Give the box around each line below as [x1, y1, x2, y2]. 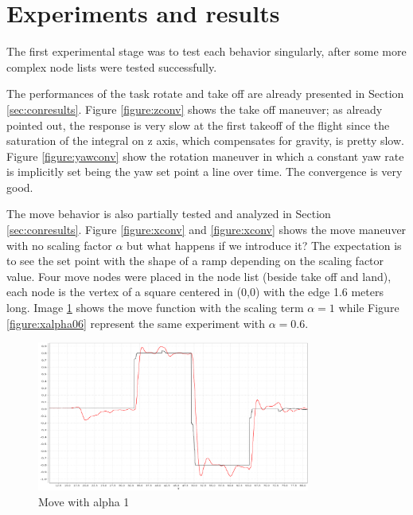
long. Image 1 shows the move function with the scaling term [6, 299, 304, 316]
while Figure [338, 299, 399, 316]
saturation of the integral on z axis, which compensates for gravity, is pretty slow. [6, 132, 404, 149]
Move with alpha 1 [38, 493, 130, 509]
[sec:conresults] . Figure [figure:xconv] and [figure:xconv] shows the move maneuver [6, 221, 407, 238]
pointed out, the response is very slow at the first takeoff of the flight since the [6, 116, 390, 133]
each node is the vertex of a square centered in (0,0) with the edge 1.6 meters [6, 283, 384, 300]
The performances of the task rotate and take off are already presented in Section [6, 85, 404, 102]
